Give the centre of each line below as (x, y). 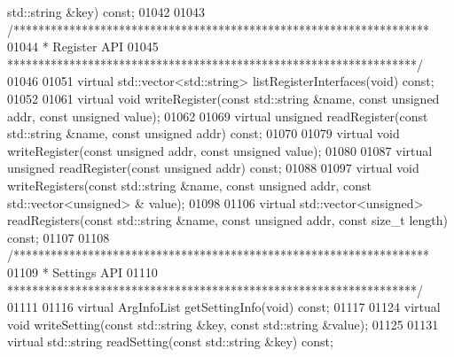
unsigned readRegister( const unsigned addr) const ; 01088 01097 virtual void (213, 168)
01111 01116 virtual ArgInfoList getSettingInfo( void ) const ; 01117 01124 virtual (224, 307)
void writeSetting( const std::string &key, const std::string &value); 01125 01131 (223, 324)
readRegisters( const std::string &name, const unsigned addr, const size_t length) (227, 220)
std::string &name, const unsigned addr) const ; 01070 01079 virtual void (204, 133)
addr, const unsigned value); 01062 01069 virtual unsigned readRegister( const (218, 116)
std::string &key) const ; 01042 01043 (106, 12)
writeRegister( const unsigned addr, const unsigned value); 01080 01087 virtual (220, 150)
